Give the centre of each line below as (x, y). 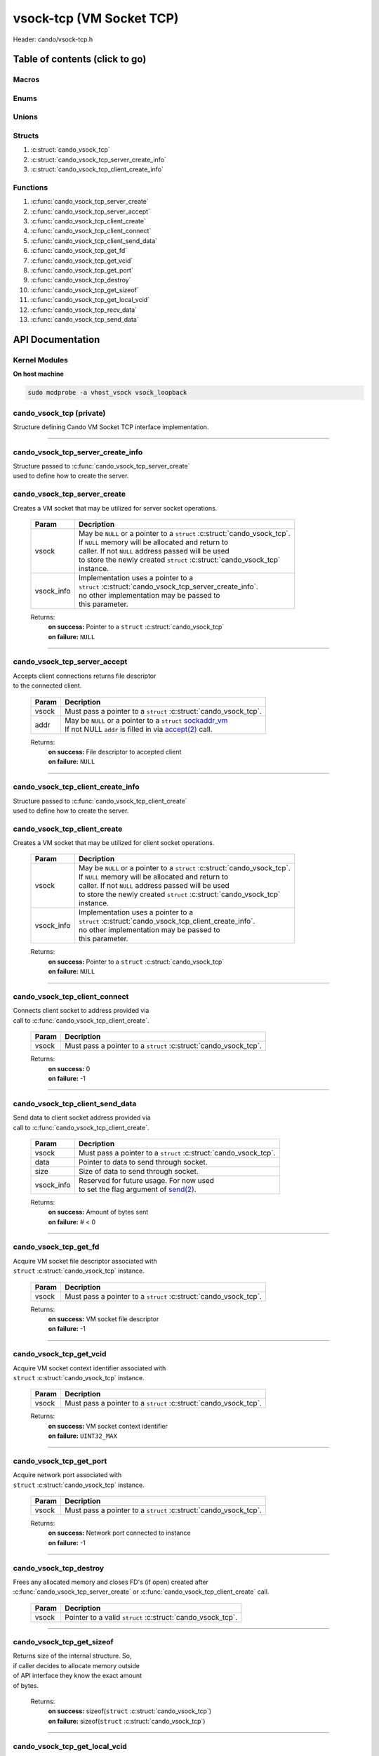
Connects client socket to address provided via (81, 1011)
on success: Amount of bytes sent (98, 1212)
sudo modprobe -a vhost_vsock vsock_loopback (107, 393)
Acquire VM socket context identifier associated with (89, 1368)
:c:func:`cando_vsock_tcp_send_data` (85, 319)
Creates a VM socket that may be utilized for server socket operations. (115, 508)
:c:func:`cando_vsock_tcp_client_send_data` (94, 241)
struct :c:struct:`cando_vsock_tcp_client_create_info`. (167, 922)
